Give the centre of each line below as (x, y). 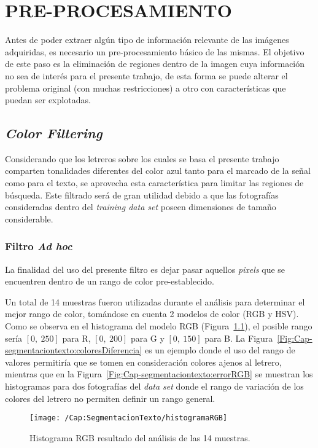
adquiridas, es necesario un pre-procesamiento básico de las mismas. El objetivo (155, 51)
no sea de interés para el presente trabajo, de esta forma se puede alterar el (146, 75)
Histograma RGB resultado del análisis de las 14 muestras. (140, 437)
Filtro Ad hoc (39, 246)
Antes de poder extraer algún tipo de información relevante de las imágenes (147, 40)
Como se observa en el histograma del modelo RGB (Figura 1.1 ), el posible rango (159, 326)
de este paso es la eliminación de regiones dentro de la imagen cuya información (155, 64)
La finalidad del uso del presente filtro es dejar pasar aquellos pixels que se (145, 269)
